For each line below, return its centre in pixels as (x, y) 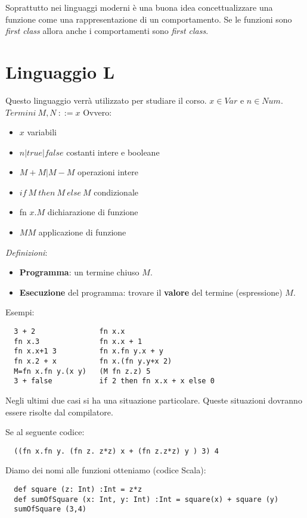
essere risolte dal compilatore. (59, 412)
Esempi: (20, 312)
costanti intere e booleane (113, 152)
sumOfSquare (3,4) (50, 509)
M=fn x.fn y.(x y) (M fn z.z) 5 (82, 371)
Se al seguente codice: (45, 432)
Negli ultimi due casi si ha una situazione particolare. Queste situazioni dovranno (154, 400)
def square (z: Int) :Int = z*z (78, 489)
